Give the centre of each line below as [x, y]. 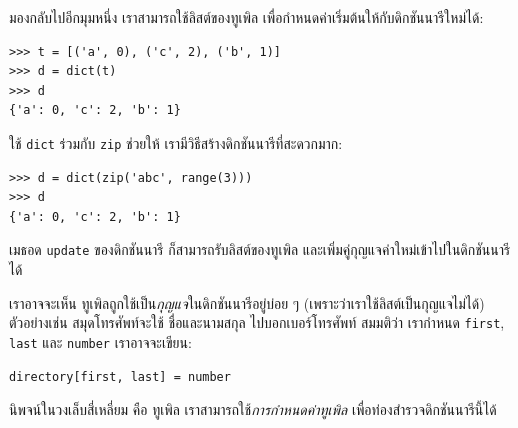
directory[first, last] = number [120, 376]
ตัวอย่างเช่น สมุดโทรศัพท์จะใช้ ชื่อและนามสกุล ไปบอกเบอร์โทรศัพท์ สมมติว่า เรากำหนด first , [257, 322]
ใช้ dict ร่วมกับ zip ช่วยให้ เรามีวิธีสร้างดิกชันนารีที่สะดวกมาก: [176, 142]
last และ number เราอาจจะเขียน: [100, 341]
